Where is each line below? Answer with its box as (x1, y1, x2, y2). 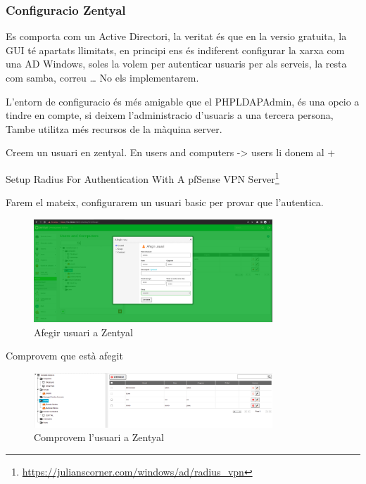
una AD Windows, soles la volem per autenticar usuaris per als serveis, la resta (6, 56, 347, 71)
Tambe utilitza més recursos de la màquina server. (6, 121, 222, 136)
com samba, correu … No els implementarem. (6, 70, 199, 84)
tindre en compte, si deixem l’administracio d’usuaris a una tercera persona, (6, 108, 334, 122)
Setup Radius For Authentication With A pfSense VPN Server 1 (6, 169, 279, 186)
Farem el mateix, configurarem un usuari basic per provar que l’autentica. (6, 195, 324, 210)
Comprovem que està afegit (6, 348, 123, 363)
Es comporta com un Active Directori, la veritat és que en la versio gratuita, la (6, 29, 347, 44)
